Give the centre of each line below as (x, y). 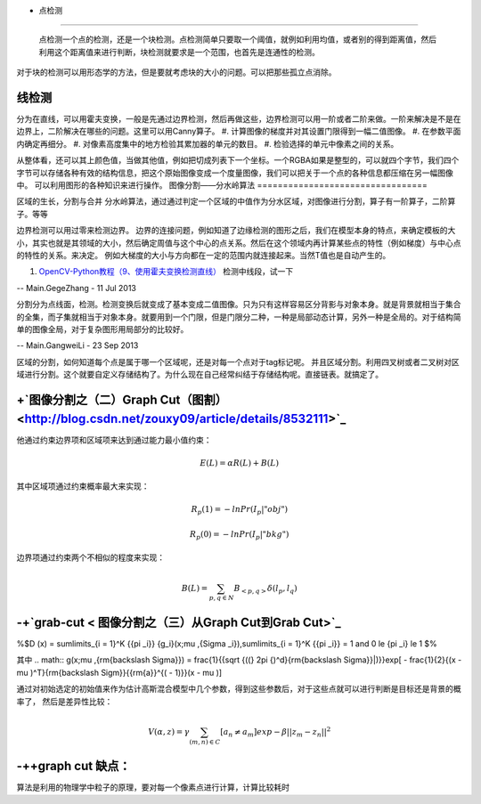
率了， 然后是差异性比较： (65, 701)
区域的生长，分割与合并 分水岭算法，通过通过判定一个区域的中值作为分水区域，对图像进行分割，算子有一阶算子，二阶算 (236, 201)
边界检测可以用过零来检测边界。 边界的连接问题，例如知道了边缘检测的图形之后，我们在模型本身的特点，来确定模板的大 (236, 231)
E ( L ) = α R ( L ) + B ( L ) (240, 463)
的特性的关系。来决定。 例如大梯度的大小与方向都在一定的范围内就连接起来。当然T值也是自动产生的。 (204, 255)
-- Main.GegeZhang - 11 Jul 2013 (77, 288)
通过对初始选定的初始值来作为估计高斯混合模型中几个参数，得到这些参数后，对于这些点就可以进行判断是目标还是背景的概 (239, 689)
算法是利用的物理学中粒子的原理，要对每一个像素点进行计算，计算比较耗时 (153, 787)
